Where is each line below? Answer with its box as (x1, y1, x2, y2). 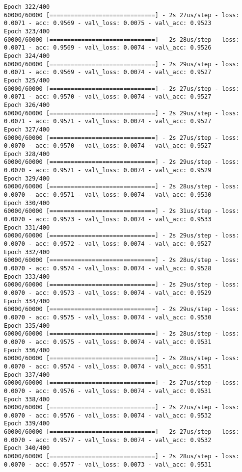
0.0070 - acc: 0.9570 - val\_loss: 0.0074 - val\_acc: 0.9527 (4, 142, 212, 150)
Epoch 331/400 (4, 224, 50, 231)
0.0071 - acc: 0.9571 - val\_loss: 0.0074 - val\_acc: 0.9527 (4, 118, 212, 125)
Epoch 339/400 (4, 420, 50, 427)
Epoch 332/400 (4, 248, 50, 256)
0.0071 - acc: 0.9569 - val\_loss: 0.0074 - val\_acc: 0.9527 (4, 69, 212, 76)
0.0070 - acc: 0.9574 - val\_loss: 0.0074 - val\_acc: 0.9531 (4, 363, 212, 370)
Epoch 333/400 (4, 273, 50, 280)
